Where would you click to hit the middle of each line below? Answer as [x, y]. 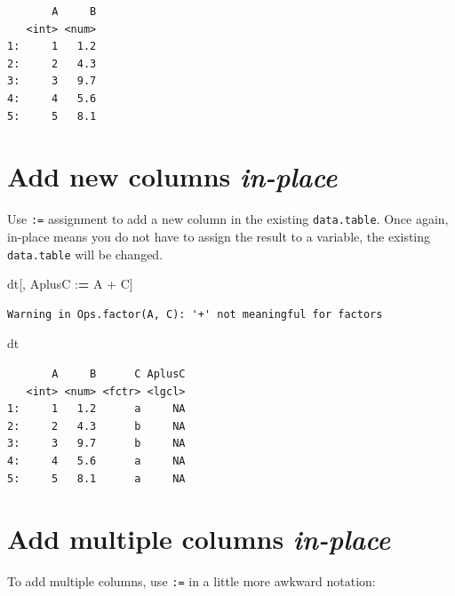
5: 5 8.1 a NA [96, 478]
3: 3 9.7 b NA [96, 444]
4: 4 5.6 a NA [96, 461]
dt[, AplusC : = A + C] [70, 284]
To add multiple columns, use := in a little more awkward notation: [192, 581]
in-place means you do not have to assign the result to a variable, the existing [219, 236]
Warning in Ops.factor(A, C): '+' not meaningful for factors [195, 314]
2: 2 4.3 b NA [96, 426]
